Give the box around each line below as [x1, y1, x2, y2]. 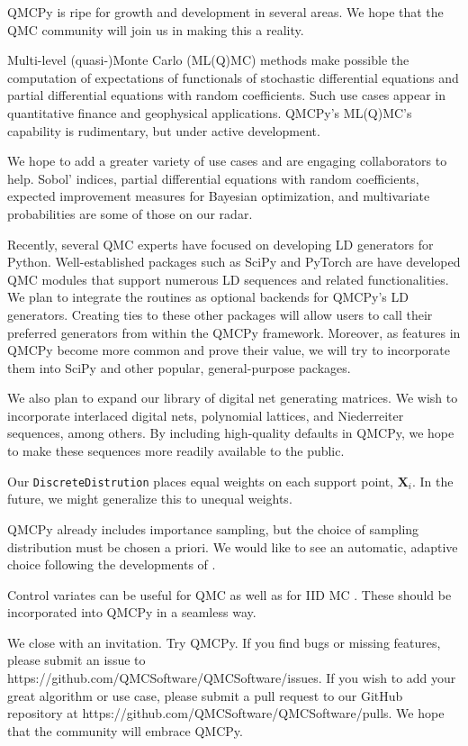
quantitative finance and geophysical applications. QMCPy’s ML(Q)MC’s [7, 103, 412, 122]
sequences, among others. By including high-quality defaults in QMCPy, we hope [7, 423, 454, 442]
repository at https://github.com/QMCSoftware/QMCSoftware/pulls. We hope [7, 704, 445, 723]
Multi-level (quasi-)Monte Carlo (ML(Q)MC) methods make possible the [7, 50, 409, 69]
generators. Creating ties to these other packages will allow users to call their [7, 305, 433, 323]
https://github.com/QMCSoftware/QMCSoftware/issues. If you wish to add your [7, 669, 456, 687]
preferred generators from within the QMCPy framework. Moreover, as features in [7, 323, 461, 341]
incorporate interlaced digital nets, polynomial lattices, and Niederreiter [7, 405, 404, 424]
